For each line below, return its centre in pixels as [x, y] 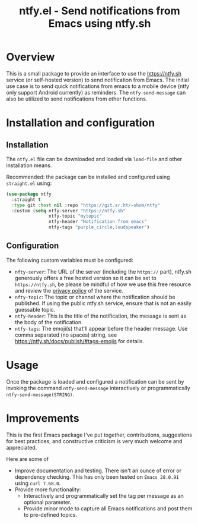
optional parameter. [47, 502]
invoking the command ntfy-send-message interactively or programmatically [98, 388]
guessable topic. [35, 309]
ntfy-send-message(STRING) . [40, 394]
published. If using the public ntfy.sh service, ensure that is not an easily [103, 303]
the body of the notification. [49, 322]
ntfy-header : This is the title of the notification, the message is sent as [100, 316]
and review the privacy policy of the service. [69, 290]
